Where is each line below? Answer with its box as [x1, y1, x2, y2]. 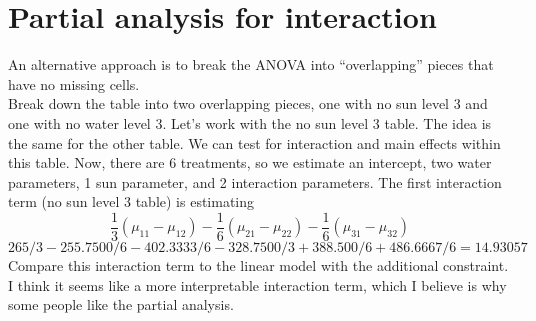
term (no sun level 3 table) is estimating [8, 191, 255, 212]
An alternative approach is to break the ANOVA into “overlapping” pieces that [8, 54, 494, 75]
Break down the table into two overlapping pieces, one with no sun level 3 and [8, 93, 488, 114]
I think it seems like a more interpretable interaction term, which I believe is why [8, 274, 507, 295]
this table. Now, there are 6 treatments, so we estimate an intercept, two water [8, 152, 492, 173]
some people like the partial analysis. [8, 294, 234, 315]
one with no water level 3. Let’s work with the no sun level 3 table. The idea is [8, 112, 492, 133]
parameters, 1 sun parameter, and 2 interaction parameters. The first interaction [8, 171, 502, 192]
